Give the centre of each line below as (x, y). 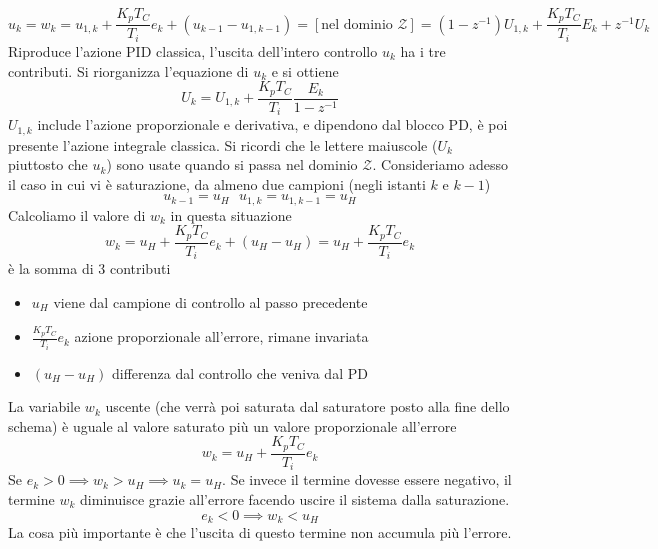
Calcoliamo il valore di (77, 214)
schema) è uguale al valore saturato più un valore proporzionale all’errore (232, 425)
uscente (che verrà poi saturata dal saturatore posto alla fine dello (307, 406)
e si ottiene (305, 70)
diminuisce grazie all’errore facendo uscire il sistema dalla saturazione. (294, 498)
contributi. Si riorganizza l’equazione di (128, 70)
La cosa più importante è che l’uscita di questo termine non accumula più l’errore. (260, 532)
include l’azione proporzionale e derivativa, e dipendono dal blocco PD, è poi (272, 124)
